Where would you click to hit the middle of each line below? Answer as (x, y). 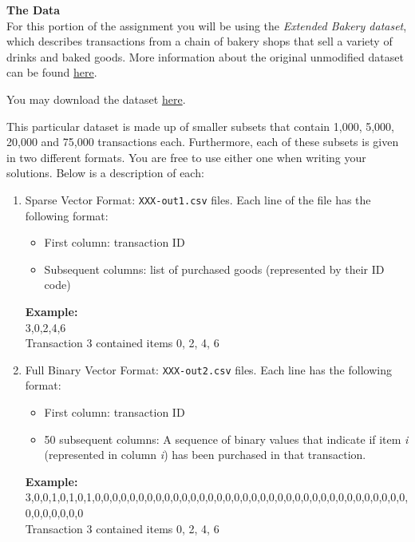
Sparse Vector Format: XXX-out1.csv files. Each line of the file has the (198, 199)
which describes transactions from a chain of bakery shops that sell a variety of (200, 41)
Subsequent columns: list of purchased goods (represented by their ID (214, 269)
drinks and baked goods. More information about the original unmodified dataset (205, 56)
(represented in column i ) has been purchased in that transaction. (205, 455)
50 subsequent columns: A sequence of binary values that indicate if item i (226, 439)
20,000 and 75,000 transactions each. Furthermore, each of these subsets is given (203, 142)
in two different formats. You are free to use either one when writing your (186, 157)
